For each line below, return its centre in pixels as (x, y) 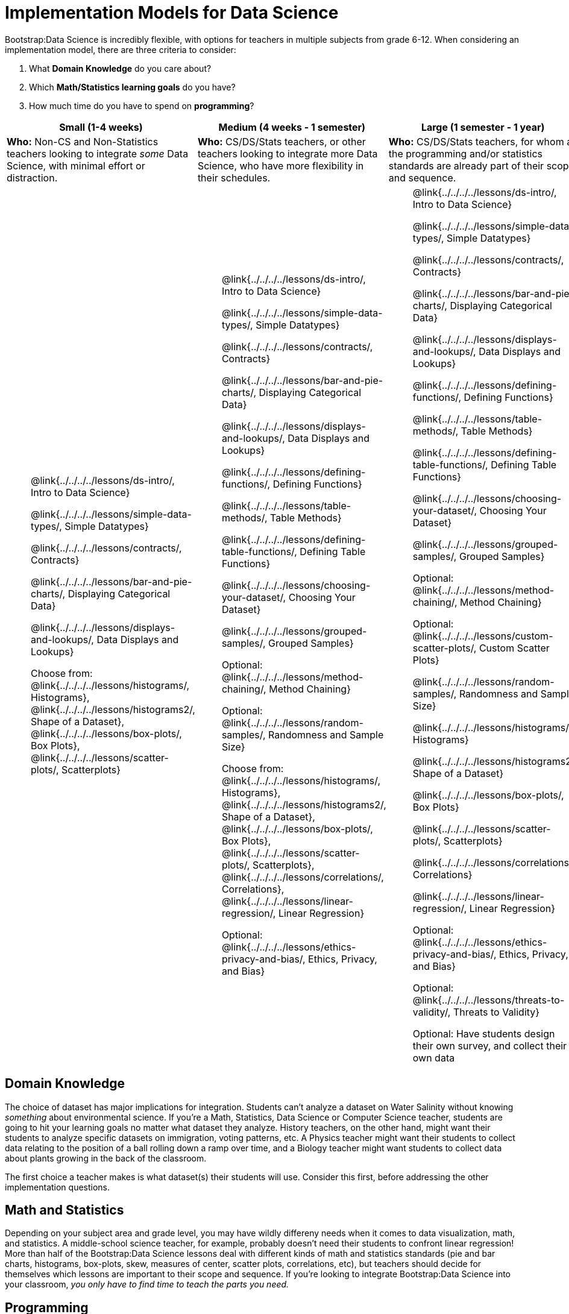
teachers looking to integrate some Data (98, 153)
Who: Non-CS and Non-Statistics (83, 141)
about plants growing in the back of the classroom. (106, 1158)
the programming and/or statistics (466, 153)
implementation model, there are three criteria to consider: (121, 49)
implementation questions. (58, 1187)
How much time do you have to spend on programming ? (142, 105)
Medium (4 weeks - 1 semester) (292, 127)
